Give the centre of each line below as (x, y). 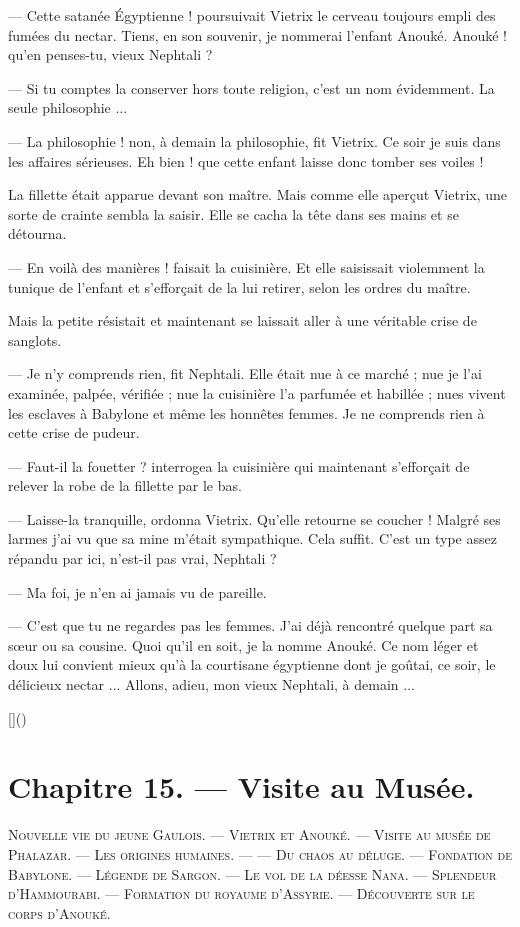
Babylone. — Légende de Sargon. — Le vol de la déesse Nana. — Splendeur (252, 873)
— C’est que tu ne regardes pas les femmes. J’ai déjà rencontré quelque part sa (250, 625)
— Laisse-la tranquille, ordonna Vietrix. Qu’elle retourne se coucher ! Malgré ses (254, 518)
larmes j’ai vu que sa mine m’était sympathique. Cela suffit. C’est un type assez (252, 538)
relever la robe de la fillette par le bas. (125, 485)
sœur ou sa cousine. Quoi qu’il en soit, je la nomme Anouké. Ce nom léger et (243, 644)
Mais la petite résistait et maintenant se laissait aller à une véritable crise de (242, 320)
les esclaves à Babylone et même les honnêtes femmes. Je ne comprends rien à (246, 412)
